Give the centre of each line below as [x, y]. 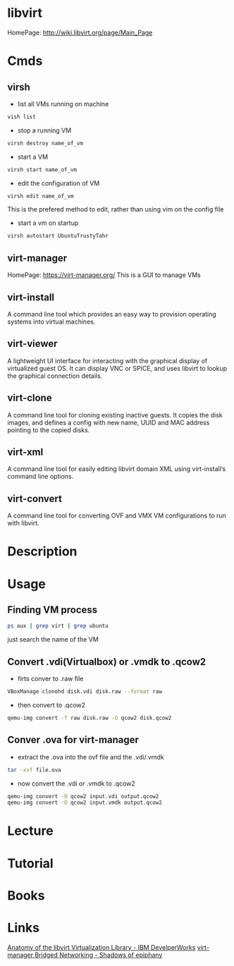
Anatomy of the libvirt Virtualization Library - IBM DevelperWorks [101, 947]
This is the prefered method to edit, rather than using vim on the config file [116, 209]
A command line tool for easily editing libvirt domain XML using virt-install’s [117, 469]
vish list [22, 117]
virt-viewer [32, 344]
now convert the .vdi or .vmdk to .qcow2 [76, 783]
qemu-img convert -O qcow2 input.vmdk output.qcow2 [85, 803]
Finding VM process [53, 610]
